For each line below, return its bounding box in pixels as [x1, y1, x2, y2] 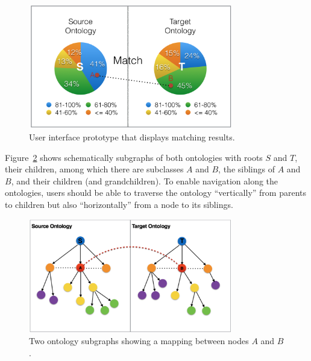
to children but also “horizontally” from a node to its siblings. [5, 198, 233, 210]
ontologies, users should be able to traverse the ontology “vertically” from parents [5, 186, 307, 199]
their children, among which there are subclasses [5, 163, 184, 175]
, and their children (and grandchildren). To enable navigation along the [11, 174, 278, 187]
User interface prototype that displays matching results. [29, 131, 235, 143]
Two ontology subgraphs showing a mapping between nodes [29, 334, 249, 347]
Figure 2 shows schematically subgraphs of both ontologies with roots [5, 151, 263, 163]
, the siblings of [218, 163, 275, 175]
